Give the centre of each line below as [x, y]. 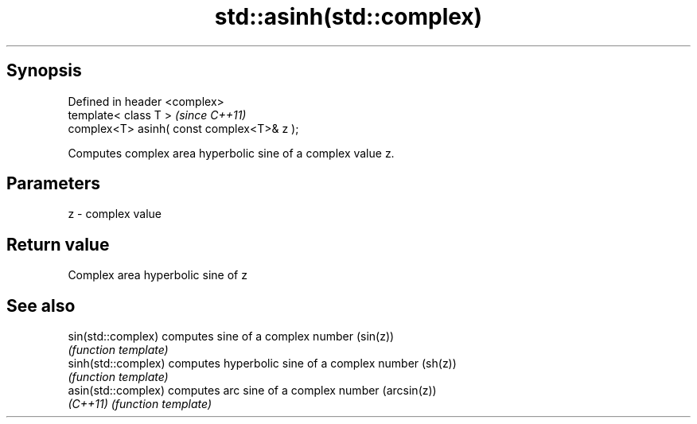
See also [41, 305]
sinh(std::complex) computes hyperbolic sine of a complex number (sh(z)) [262, 364]
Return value [58, 244]
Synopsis [44, 71]
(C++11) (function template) [140, 404]
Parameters [53, 184]
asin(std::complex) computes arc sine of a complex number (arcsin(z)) [252, 391]
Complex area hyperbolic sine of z [158, 275]
